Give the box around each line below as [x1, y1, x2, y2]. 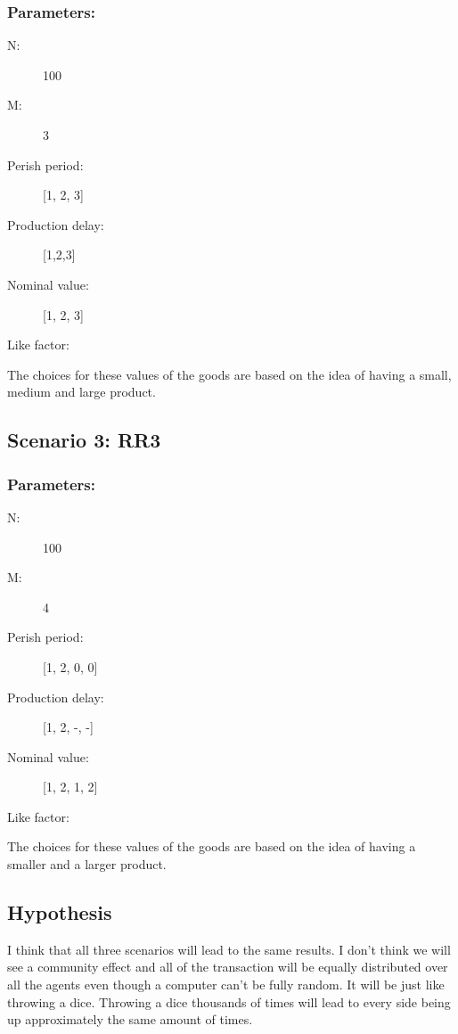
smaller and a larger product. [7, 855, 167, 874]
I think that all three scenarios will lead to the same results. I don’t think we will [7, 940, 451, 958]
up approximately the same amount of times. [7, 1010, 253, 1029]
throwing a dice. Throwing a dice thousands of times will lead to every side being [7, 992, 451, 1011]
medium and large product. [7, 382, 156, 401]
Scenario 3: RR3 [7, 426, 161, 454]
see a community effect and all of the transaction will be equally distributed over [7, 957, 448, 976]
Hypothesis [7, 899, 112, 926]
